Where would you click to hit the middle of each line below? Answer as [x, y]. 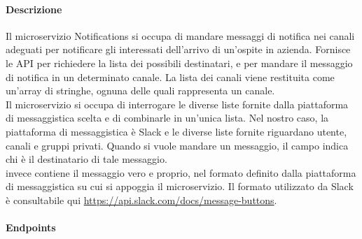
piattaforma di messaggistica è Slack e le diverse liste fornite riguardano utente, [176, 131]
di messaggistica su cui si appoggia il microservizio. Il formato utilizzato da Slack [180, 186]
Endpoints [31, 227]
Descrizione [34, 9]
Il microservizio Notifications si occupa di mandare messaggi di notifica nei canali [180, 35]
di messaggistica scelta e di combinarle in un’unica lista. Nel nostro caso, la [167, 118]
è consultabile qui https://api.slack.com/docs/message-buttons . [141, 200]
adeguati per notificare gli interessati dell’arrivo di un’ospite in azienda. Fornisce [178, 49]
